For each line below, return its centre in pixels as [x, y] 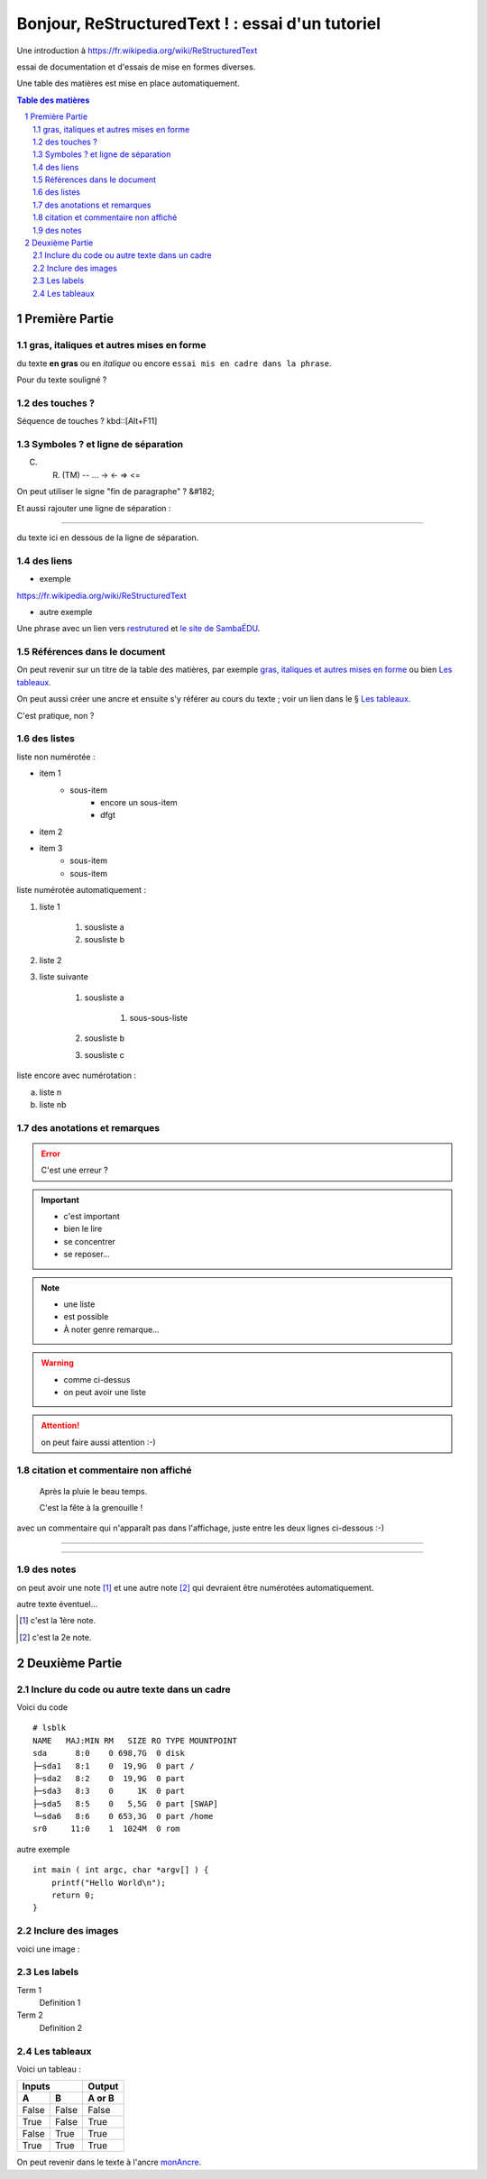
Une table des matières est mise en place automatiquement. [129, 83]
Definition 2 [61, 2027]
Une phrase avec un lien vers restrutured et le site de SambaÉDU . [138, 629]
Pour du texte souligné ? [62, 380]
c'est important [92, 1217]
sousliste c [105, 1054]
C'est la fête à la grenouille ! [91, 1508]
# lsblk [50, 1728]
